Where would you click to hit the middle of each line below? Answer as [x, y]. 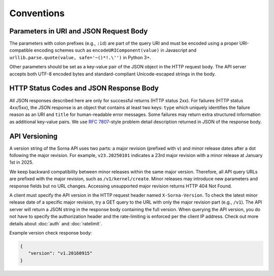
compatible [21, 50]
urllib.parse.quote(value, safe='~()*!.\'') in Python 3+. [80, 57]
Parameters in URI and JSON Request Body [79, 31]
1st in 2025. [22, 163]
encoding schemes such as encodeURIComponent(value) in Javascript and [115, 50]
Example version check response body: [51, 232]
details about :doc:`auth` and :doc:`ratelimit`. [56, 223]
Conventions [37, 13]
